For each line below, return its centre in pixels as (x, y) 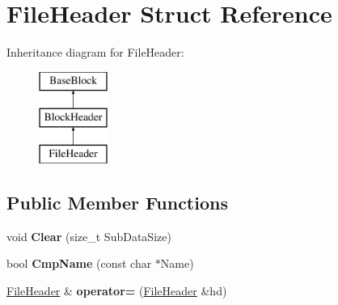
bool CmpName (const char (79, 263)
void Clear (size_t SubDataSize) (89, 236)
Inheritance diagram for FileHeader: (95, 52)
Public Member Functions (117, 203)
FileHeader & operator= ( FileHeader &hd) (117, 291)
